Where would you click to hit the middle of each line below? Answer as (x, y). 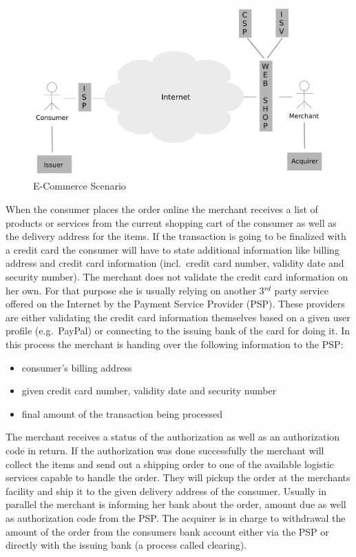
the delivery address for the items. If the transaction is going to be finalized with (176, 236)
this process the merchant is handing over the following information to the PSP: (175, 344)
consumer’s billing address (77, 367)
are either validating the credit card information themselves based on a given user (178, 317)
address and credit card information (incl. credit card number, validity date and (175, 263)
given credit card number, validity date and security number (149, 391)
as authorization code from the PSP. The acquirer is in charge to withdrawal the (176, 517)
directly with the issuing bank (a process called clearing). (126, 545)
